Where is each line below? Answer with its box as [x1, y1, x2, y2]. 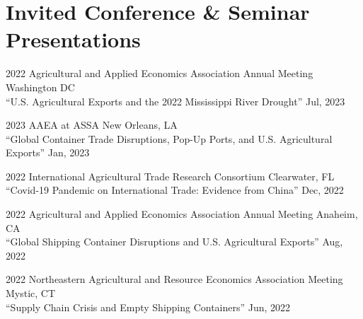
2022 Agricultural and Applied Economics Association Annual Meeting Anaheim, [6, 207, 358, 221]
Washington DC [6, 79, 75, 94]
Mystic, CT [6, 286, 56, 301]
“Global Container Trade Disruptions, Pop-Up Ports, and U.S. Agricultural [6, 131, 333, 146]
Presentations [6, 25, 141, 54]
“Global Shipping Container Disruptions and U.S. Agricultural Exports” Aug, [6, 234, 343, 249]
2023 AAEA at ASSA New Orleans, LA [6, 117, 178, 132]
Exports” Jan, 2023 [6, 145, 90, 160]
